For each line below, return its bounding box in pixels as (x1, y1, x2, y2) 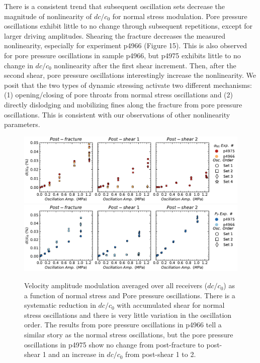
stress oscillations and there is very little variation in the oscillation (24, 309, 232, 320)
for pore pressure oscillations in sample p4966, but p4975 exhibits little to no (4, 50, 241, 60)
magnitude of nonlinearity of (4, 11, 92, 21)
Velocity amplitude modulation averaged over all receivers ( (24, 280, 208, 291)
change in (4, 60, 33, 70)
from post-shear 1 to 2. (125, 349, 196, 359)
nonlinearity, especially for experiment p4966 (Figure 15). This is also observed (4, 40, 247, 51)
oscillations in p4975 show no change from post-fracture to (24, 339, 204, 349)
